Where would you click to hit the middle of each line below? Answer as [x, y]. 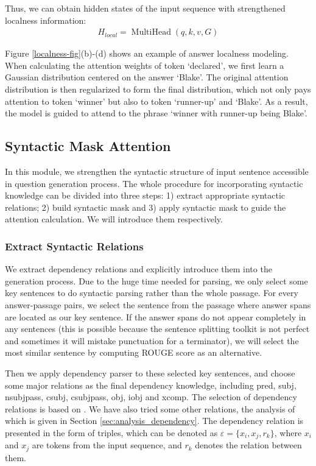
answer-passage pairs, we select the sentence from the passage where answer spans [158, 304]
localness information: [46, 20]
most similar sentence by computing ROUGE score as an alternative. [134, 352]
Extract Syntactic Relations [74, 246]
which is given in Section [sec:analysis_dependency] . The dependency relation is [154, 421]
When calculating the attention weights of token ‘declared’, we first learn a [145, 65]
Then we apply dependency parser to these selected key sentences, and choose [150, 372]
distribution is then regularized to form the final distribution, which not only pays [158, 89]
